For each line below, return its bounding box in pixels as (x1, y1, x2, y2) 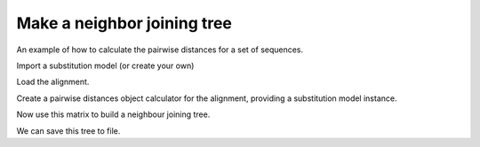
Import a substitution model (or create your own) (16, 60, 195, 71)
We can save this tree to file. (16, 125, 121, 136)
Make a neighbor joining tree (16, 13, 233, 33)
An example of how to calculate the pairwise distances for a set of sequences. (16, 44, 304, 55)
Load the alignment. (16, 76, 90, 88)
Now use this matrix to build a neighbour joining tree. (16, 109, 211, 120)
